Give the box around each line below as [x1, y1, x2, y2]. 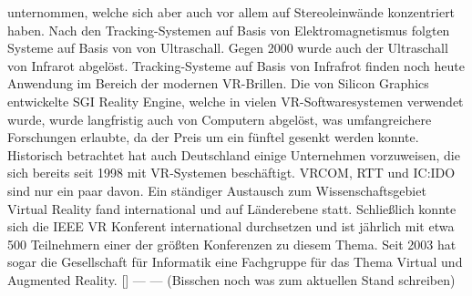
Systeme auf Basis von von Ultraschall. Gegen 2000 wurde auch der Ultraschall [7, 38, 448, 57]
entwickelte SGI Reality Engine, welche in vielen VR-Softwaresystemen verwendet [7, 91, 464, 110]
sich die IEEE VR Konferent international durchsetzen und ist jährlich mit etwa [7, 217, 455, 236]
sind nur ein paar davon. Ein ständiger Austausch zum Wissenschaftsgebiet [7, 180, 426, 199]
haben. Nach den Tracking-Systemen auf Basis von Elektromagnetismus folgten [7, 20, 450, 39]
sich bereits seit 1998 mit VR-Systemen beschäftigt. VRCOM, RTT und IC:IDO [7, 163, 456, 182]
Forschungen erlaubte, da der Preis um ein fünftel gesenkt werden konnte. [7, 128, 419, 147]
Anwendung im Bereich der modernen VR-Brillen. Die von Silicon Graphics [7, 74, 429, 93]
